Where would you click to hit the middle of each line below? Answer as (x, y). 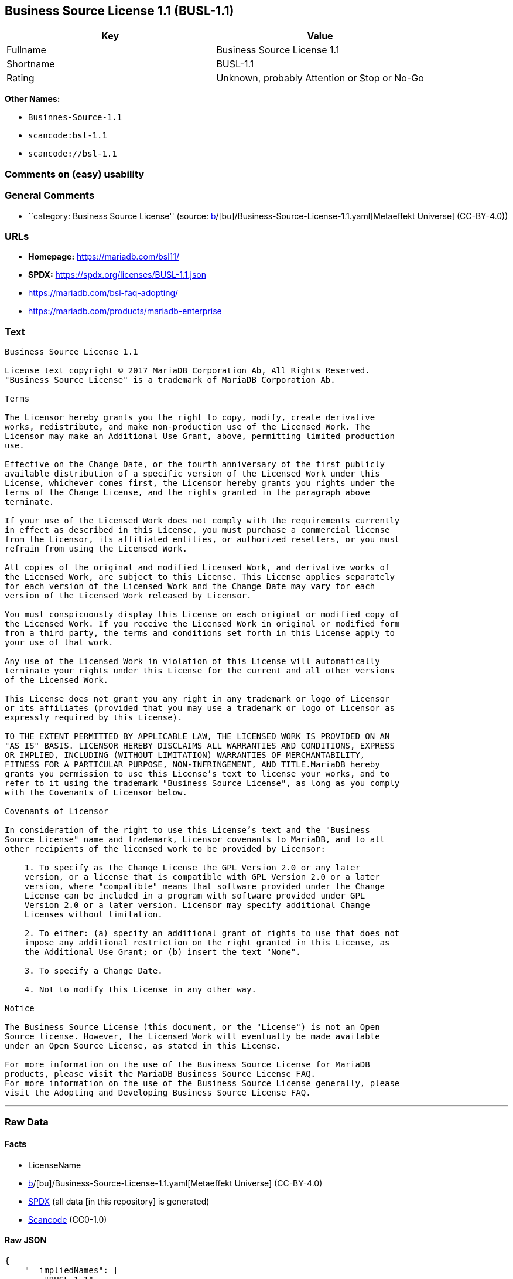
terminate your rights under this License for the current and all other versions (200, 671)
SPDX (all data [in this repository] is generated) (119, 1201)
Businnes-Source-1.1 (75, 118)
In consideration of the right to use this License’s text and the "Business (187, 830)
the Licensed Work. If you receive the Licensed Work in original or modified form (202, 624)
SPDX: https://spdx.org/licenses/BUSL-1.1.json (117, 275)
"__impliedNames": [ (71, 1270)
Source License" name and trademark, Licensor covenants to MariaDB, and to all (195, 840)
